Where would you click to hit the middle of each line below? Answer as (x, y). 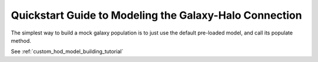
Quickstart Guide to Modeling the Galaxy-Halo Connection (157, 15)
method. (21, 40)
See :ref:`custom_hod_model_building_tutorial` (67, 51)
